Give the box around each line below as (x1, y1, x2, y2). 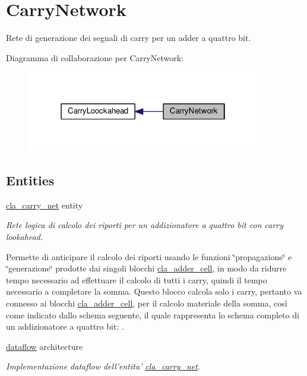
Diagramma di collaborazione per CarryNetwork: (6, 51, 184, 64)
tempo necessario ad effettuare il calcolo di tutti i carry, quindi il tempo (6, 273, 267, 286)
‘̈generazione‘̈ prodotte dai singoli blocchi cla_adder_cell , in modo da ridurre (6, 262, 287, 274)
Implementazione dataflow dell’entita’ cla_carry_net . (6, 360, 201, 372)
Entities (6, 171, 55, 189)
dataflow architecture (6, 340, 83, 352)
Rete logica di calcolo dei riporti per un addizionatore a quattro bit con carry (6, 219, 284, 231)
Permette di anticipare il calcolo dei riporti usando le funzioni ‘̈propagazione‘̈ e (6, 250, 292, 263)
